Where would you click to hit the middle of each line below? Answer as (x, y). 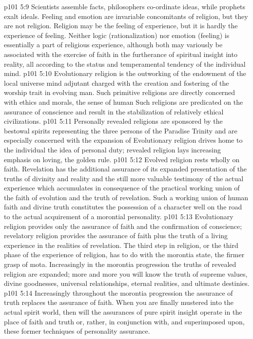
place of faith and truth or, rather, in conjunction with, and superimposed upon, (124, 321)
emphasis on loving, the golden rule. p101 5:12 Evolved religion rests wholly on (122, 159)
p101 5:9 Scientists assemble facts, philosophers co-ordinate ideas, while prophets (125, 6)
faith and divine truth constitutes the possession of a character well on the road (123, 207)
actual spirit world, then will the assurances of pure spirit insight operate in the (123, 312)
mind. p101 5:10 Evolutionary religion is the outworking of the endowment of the (125, 73)
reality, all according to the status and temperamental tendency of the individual (125, 64)
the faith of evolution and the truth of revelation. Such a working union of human (126, 197)
